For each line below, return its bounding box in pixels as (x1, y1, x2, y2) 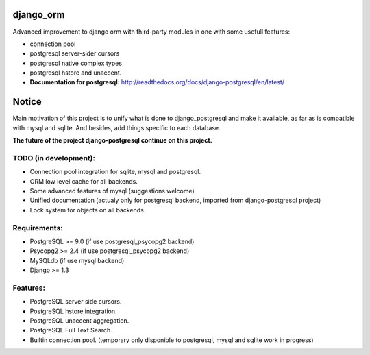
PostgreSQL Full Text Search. (29, 326, 112, 334)
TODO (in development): (12, 153, 96, 162)
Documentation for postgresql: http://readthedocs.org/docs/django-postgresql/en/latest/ (29, 78, 284, 86)
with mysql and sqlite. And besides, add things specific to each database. (12, 123, 221, 132)
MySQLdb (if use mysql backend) (29, 256, 125, 265)
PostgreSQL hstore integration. (29, 307, 117, 315)
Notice (12, 96, 42, 108)
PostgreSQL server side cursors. (29, 297, 122, 306)
